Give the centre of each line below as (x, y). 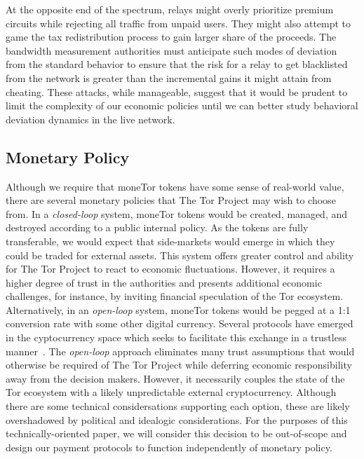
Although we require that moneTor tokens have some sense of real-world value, (175, 186)
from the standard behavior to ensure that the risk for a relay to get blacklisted (177, 64)
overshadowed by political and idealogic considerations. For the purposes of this (177, 419)
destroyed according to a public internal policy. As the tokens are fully (157, 227)
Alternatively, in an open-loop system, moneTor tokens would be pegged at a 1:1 (178, 309)
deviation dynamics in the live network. (90, 119)
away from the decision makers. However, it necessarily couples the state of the (175, 378)
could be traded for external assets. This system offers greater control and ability (180, 255)
